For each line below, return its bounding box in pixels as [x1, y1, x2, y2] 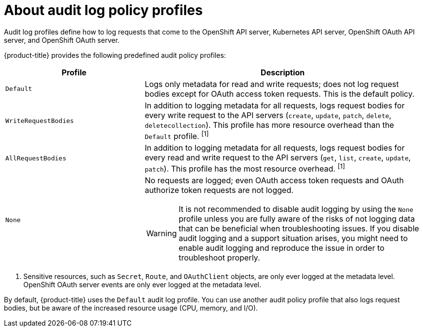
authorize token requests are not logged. [144, 185, 294, 195]
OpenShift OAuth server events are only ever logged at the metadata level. [23, 280, 262, 289]
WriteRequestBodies [5, 117, 74, 124]
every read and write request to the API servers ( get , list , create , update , [144, 153, 411, 163]
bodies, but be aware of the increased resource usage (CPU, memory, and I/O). [4, 304, 258, 313]
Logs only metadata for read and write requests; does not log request [144, 79, 399, 89]
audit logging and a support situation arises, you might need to [178, 233, 408, 244]
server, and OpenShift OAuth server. [4, 35, 120, 44]
